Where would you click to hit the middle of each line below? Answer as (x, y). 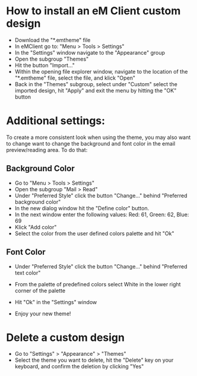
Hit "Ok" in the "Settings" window (56, 302)
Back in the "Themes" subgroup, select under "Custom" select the (96, 84)
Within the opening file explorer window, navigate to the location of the (101, 71)
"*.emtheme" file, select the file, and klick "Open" (75, 78)
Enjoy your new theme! (43, 314)
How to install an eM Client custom (93, 11)
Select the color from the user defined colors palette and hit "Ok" (94, 233)
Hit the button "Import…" (45, 65)
